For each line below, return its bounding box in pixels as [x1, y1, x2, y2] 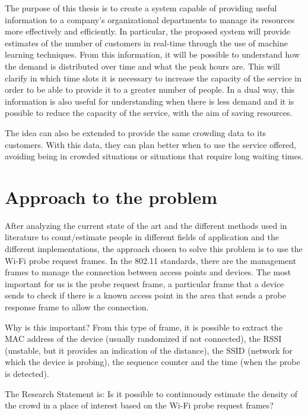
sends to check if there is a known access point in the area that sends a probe [5, 289, 286, 301]
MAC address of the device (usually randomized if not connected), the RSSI [5, 332, 282, 345]
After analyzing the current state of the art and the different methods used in [5, 219, 287, 231]
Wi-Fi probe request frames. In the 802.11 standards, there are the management [5, 254, 297, 266]
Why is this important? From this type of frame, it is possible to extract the [5, 320, 282, 333]
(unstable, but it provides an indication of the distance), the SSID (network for [5, 344, 293, 356]
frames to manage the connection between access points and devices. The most [5, 266, 291, 278]
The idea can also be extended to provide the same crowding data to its [5, 126, 266, 139]
